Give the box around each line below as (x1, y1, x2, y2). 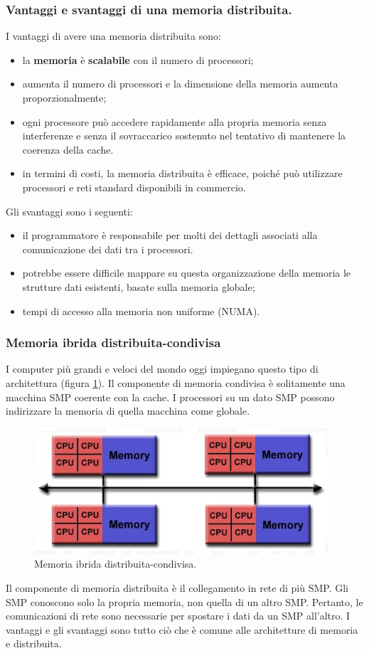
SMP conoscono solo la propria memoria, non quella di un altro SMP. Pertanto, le (6, 594, 363, 609)
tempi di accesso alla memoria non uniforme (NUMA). (22, 303, 260, 318)
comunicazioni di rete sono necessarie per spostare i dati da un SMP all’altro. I (6, 608, 351, 623)
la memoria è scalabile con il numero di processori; (22, 52, 254, 67)
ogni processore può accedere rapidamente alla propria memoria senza (22, 114, 327, 129)
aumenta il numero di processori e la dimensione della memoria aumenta (22, 76, 338, 91)
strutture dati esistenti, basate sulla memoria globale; (22, 279, 255, 294)
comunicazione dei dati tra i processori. (22, 241, 193, 256)
